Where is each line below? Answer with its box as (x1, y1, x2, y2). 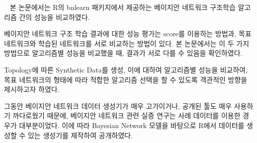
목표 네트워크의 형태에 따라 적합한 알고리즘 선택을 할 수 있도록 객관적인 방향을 (4, 74, 248, 84)
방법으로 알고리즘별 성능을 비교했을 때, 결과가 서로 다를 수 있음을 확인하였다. (4, 48, 243, 58)
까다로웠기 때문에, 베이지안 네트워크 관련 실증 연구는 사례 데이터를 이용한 (12, 110, 241, 121)
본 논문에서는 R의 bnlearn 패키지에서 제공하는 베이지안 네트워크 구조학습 (9, 2, 236, 12)
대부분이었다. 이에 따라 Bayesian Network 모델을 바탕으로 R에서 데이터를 (19, 120, 245, 130)
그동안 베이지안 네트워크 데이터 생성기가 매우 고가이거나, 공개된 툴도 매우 (4, 100, 232, 111)
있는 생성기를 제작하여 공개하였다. (27, 130, 133, 140)
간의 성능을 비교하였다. (19, 11, 90, 22)
